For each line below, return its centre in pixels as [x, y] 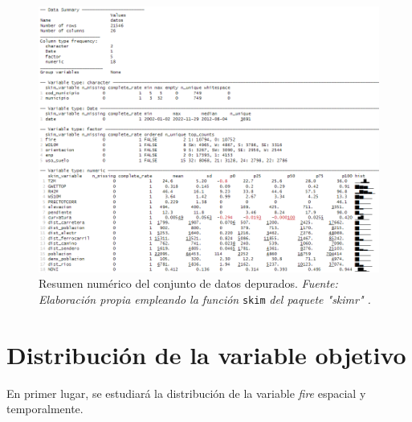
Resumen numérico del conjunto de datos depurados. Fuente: [188, 283]
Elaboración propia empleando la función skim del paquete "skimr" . [205, 299]
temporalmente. [45, 409]
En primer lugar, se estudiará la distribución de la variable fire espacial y [186, 393]
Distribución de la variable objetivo [206, 354]
